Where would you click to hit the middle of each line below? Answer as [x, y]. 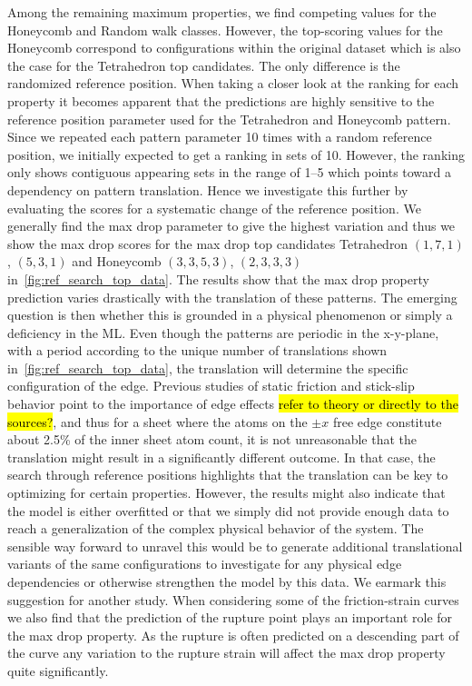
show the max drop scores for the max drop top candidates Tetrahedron [208, 243]
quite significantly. [58, 670]
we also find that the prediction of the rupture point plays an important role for [230, 617]
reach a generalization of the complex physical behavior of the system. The [216, 528]
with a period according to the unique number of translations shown [197, 350]
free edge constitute [387, 421]
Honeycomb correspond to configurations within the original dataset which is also [234, 48]
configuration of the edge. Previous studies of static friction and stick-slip [211, 386]
